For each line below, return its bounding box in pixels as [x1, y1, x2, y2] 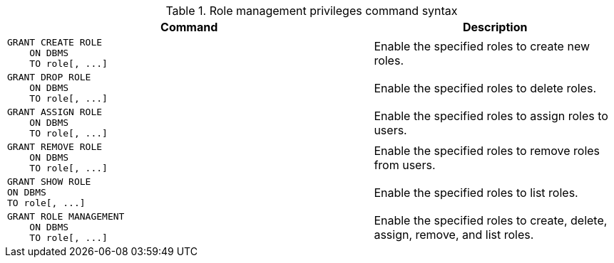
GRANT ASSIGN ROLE [7, 107, 103, 117]
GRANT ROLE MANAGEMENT [7, 211, 125, 222]
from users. [374, 157, 436, 172]
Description [462, 20, 528, 34]
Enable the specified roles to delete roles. [374, 80, 596, 95]
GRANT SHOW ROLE [7, 176, 91, 187]
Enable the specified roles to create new [374, 38, 590, 53]
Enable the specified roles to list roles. [374, 185, 578, 200]
